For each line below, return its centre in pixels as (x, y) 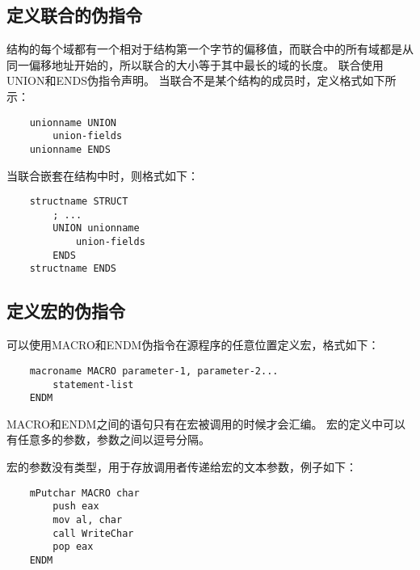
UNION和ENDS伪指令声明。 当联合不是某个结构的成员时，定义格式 (185, 80)
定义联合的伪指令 (74, 15)
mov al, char (88, 519)
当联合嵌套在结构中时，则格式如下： (103, 175)
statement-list (93, 384)
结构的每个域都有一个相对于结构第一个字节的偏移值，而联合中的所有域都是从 (210, 49)
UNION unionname (96, 228)
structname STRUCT (79, 202)
